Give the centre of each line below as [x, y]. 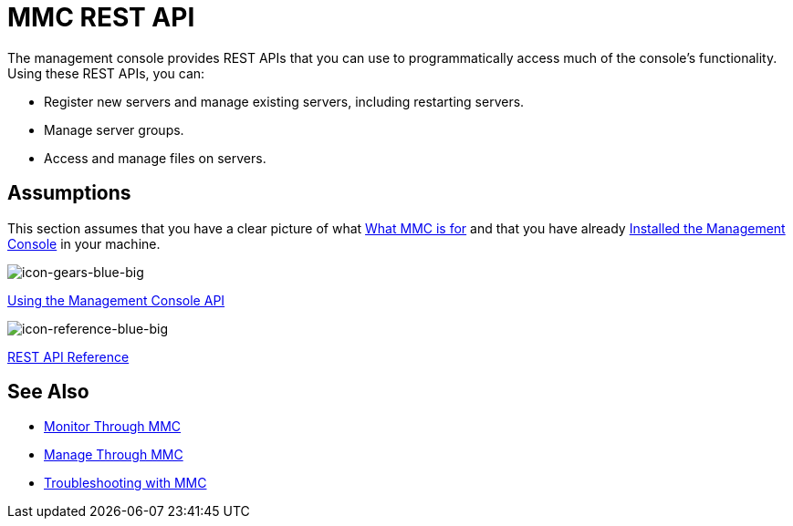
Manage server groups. [114, 129]
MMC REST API [101, 17]
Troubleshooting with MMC [125, 483]
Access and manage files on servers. [155, 158]
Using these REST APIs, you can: [106, 73]
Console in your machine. [84, 243]
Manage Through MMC [114, 455]
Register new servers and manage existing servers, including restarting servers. [284, 101]
